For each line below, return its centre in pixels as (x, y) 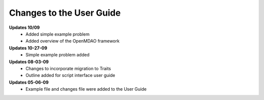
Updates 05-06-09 (29, 82)
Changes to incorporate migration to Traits (68, 68)
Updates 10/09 (24, 27)
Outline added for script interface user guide (70, 75)
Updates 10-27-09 (28, 48)
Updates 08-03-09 (29, 62)
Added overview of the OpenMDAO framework (73, 41)
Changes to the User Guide (65, 13)
